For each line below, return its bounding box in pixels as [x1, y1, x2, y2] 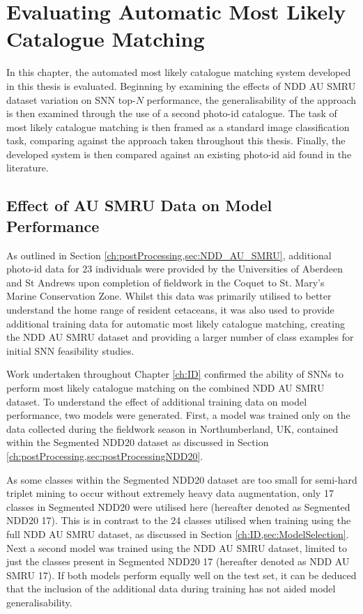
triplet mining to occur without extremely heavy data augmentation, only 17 [6, 486, 334, 500]
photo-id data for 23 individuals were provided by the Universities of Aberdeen [6, 261, 343, 276]
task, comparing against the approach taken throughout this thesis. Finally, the [6, 133, 346, 148]
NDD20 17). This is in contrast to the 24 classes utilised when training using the [6, 513, 351, 528]
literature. [6, 160, 49, 175]
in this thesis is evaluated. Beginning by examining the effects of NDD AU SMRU [6, 78, 356, 93]
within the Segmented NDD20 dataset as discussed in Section [6, 435, 269, 450]
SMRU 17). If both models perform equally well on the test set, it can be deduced [6, 567, 357, 582]
